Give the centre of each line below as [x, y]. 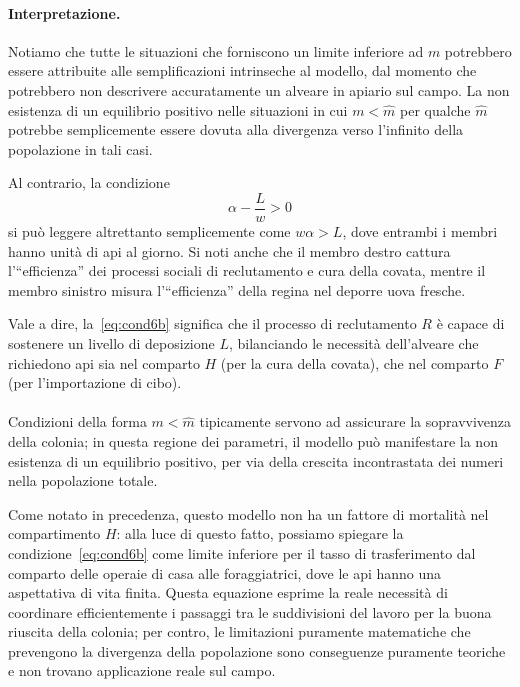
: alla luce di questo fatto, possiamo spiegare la [260, 533]
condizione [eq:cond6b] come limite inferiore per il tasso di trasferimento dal [242, 552]
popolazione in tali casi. [80, 148]
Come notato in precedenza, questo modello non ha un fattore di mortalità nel [248, 513]
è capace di [470, 323]
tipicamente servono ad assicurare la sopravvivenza [355, 421]
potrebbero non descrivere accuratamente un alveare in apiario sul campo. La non [259, 89]
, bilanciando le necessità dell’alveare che [353, 342]
